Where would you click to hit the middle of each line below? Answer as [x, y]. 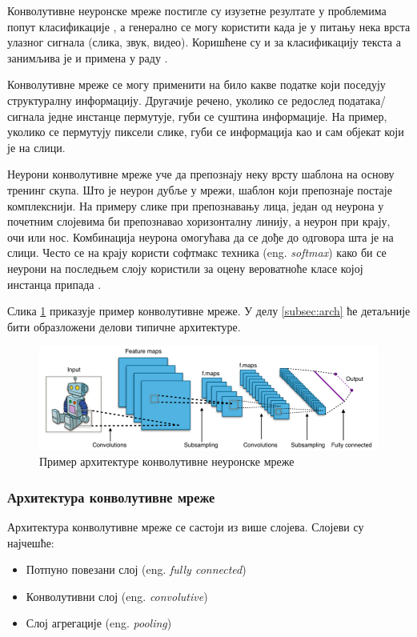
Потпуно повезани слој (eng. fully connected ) [136, 569]
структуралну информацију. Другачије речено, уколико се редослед [171, 100]
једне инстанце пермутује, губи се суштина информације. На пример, [218, 116]
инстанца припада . [54, 284]
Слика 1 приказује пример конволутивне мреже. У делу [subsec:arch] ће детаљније [209, 311]
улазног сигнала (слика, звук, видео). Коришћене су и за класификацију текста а [204, 42]
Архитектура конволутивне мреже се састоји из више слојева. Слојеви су [186, 527]
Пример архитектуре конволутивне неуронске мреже [167, 461]
